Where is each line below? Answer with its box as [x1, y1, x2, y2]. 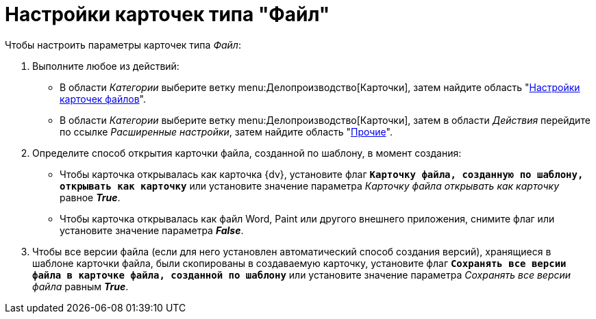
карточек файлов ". [60, 92, 146, 105]
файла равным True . [32, 280, 129, 292]
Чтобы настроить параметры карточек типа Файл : [5, 38, 241, 51]
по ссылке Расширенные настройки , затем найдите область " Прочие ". [60, 125, 393, 138]
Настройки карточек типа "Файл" [5, 3, 330, 26]
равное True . [60, 191, 121, 203]
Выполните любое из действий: [32, 60, 179, 72]
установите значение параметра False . [60, 224, 244, 236]
